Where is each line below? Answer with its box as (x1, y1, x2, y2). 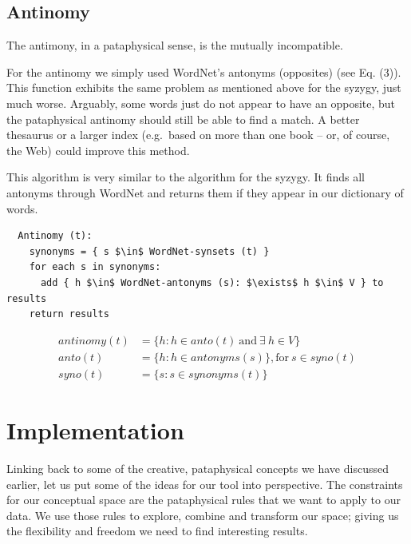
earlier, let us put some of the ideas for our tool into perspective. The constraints (6, 475, 403, 492)
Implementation (6, 413, 184, 446)
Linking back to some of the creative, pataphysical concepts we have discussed (6, 459, 389, 476)
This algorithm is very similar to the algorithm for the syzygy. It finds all (6, 169, 365, 185)
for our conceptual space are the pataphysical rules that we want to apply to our (6, 491, 401, 508)
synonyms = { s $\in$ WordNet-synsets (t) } (29, 245, 270, 257)
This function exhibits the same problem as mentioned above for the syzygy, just (6, 79, 401, 96)
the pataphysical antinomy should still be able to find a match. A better (6, 110, 360, 127)
